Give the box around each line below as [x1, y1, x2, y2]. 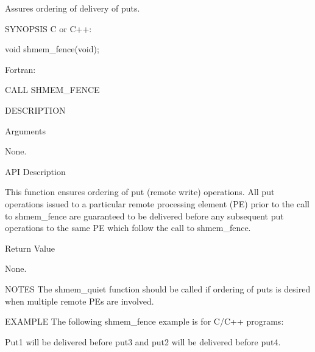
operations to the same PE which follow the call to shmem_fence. [5, 221, 251, 234]
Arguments [5, 124, 46, 137]
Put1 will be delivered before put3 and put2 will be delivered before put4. [5, 335, 281, 348]
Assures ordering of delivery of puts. [5, 2, 140, 14]
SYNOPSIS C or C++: [5, 22, 92, 35]
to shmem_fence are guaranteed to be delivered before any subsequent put [5, 209, 284, 222]
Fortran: [5, 63, 36, 75]
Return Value [5, 241, 55, 254]
